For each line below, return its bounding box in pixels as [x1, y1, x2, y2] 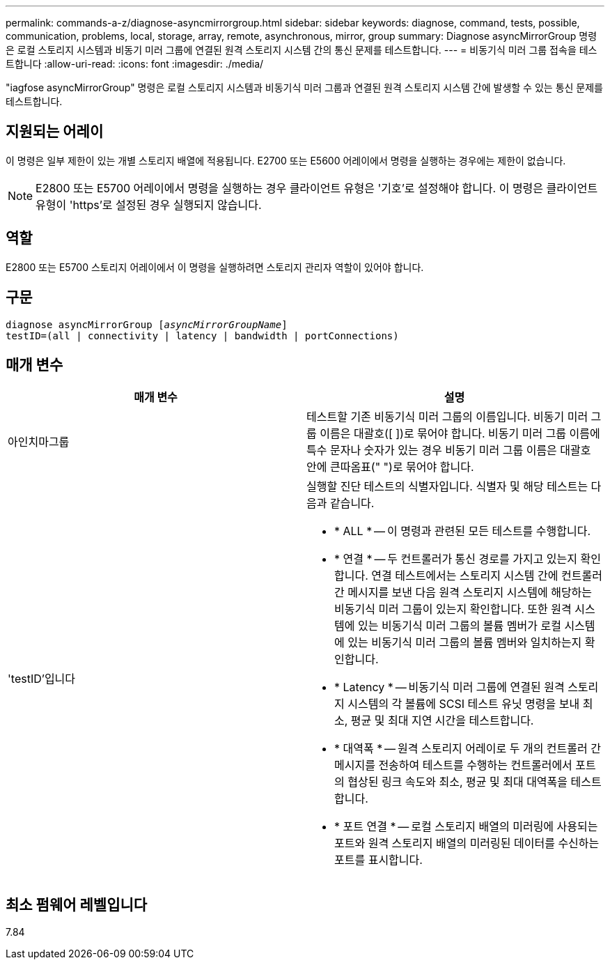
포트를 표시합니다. [334, 853, 423, 867]
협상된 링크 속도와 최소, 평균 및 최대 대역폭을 [347, 775, 568, 789]
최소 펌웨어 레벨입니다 [6, 895, 148, 913]
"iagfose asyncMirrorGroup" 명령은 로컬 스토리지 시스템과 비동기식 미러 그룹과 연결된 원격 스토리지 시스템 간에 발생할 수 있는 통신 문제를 [6, 82, 603, 93]
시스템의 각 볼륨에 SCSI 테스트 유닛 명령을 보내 [347, 697, 580, 711]
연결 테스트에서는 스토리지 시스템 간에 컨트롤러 [371, 569, 602, 583]
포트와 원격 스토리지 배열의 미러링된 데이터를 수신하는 [334, 836, 600, 851]
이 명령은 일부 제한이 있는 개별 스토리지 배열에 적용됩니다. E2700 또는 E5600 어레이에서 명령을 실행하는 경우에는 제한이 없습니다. [6, 154, 566, 167]
